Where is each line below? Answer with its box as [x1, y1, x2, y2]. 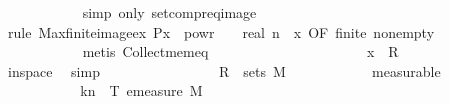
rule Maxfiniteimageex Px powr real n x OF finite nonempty [7, 21, 435, 42]
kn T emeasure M [80, 80, 203, 101]
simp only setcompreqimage [82, 2, 257, 22]
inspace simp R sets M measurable [7, 60, 441, 81]
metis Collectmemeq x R [82, 41, 399, 62]
